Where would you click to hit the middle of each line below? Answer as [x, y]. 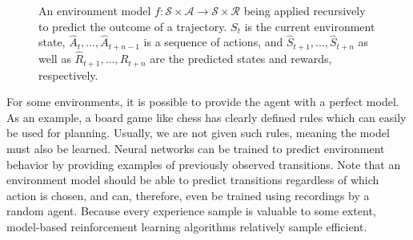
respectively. [68, 75]
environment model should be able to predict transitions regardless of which [193, 180]
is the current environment [310, 26]
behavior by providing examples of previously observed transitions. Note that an [204, 164]
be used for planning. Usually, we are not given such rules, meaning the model [198, 133]
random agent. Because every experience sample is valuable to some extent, [191, 211]
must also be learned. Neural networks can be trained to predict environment [196, 148]
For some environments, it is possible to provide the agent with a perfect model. [203, 102]
